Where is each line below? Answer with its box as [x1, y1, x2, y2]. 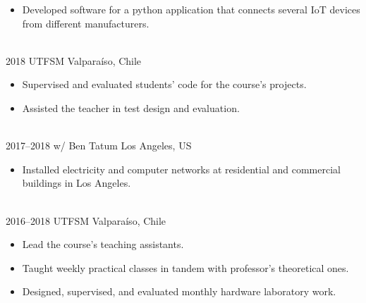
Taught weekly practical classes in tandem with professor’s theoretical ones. [22, 260, 349, 275]
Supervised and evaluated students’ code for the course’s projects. [22, 77, 307, 92]
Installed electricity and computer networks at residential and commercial [22, 161, 341, 176]
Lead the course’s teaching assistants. [22, 237, 184, 252]
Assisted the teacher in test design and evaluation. [22, 100, 240, 115]
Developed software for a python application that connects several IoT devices [22, 2, 360, 16]
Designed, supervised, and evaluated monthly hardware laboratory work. [22, 284, 336, 299]
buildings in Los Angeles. [22, 175, 131, 190]
